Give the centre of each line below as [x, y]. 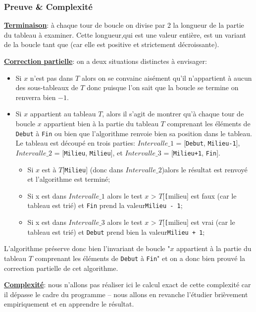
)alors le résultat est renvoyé [205, 169]
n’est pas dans [51, 78]
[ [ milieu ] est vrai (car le [199, 222]
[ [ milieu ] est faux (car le [200, 195]
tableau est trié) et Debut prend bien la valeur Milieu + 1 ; [116, 232]
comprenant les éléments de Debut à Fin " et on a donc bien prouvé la [140, 258]
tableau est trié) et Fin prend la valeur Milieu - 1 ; [105, 205]
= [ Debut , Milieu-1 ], [208, 143]
